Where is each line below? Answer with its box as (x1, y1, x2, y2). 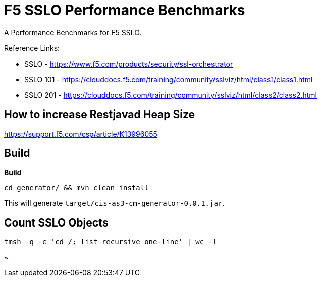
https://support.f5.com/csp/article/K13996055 (4, 129, 157, 138)
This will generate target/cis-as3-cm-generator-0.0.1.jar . (4, 199, 225, 208)
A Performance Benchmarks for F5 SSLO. (4, 28, 142, 37)
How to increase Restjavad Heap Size (4, 108, 195, 121)
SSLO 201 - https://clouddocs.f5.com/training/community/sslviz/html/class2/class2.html (24, 90, 317, 99)
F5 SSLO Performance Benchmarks (4, 2, 245, 19)
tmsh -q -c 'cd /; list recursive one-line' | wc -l (4, 238, 217, 246)
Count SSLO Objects (4, 216, 109, 229)
